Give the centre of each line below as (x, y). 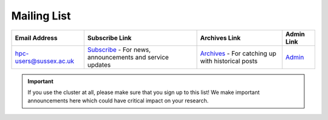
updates (99, 65)
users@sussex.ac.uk (44, 61)
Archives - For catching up (238, 53)
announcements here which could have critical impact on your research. (118, 101)
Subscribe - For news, (119, 50)
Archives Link (220, 38)
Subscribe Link (109, 38)
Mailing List (41, 16)
